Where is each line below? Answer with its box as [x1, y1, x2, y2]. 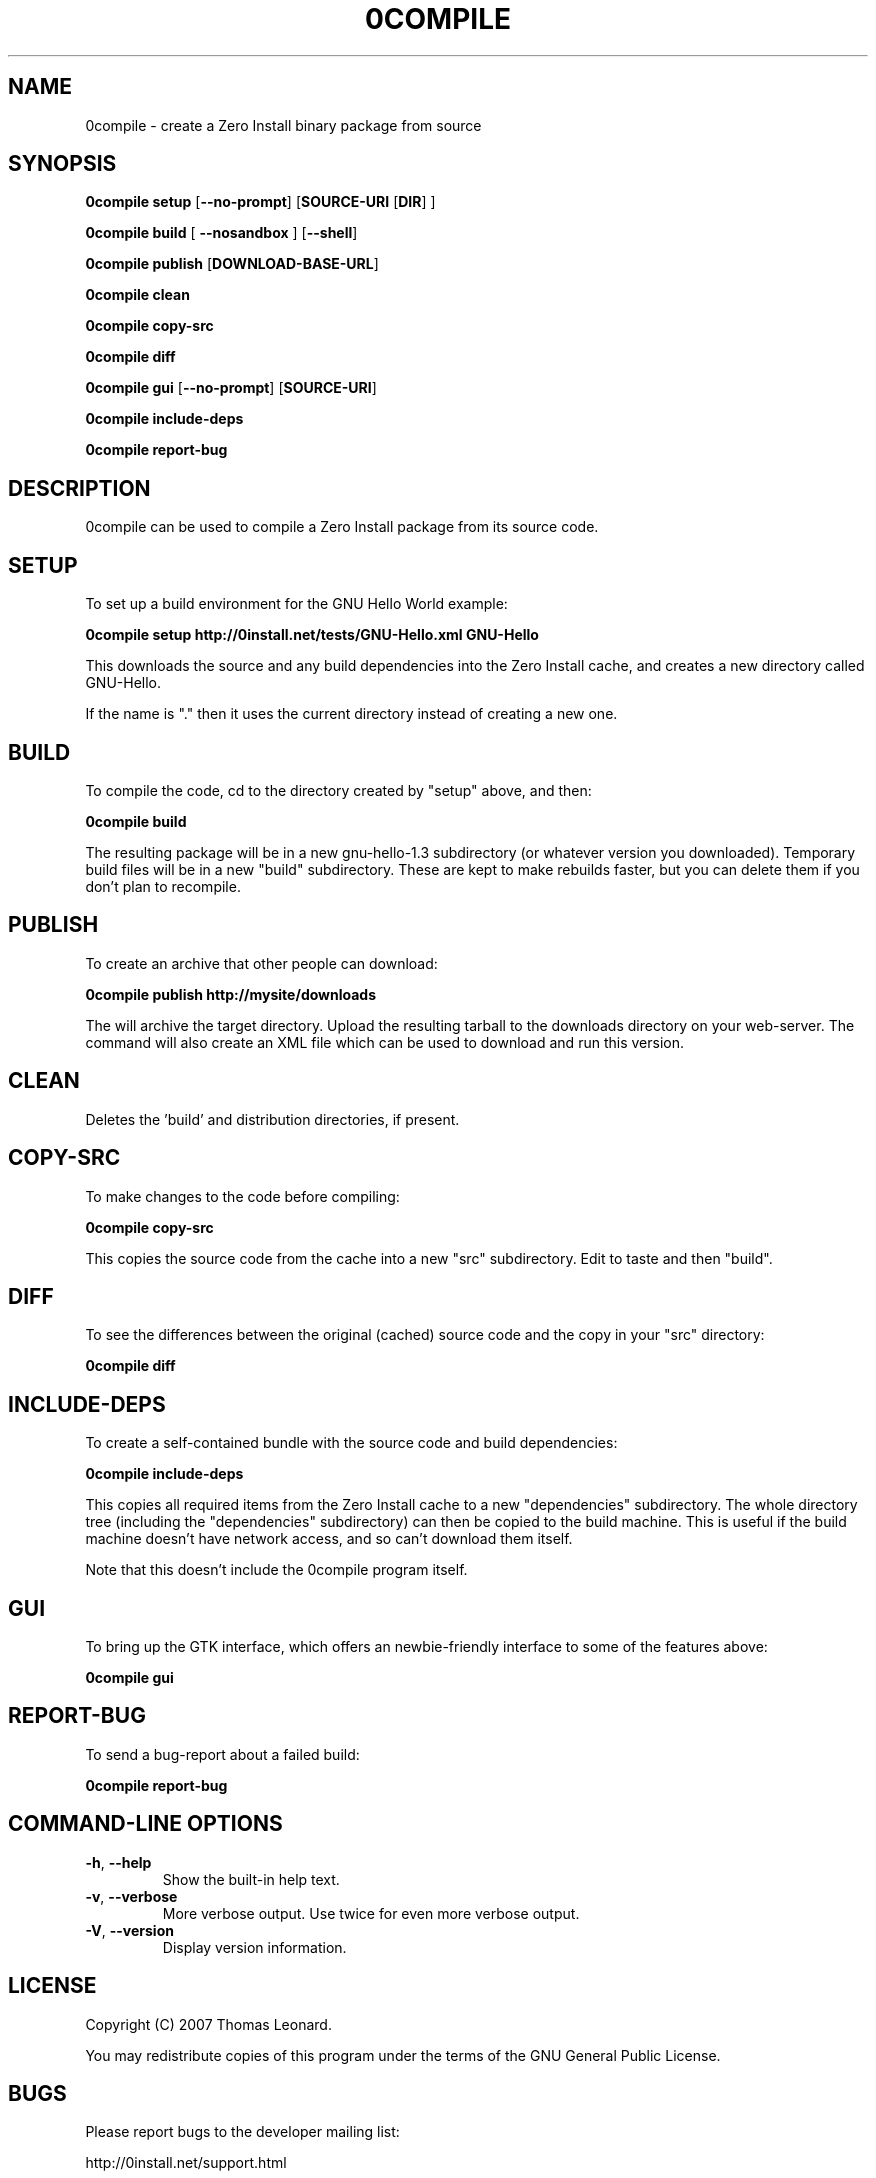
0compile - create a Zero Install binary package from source [85, 116, 482, 134]
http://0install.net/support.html [85, 2154, 287, 2172]
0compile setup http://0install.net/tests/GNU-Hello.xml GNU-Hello [85, 626, 539, 644]
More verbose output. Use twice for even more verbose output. [162, 1904, 580, 1922]
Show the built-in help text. [162, 1870, 340, 1888]
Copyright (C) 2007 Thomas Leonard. [85, 2015, 332, 2033]
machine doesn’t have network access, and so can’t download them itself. [85, 1530, 573, 1548]
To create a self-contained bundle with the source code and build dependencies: [85, 1434, 618, 1452]
